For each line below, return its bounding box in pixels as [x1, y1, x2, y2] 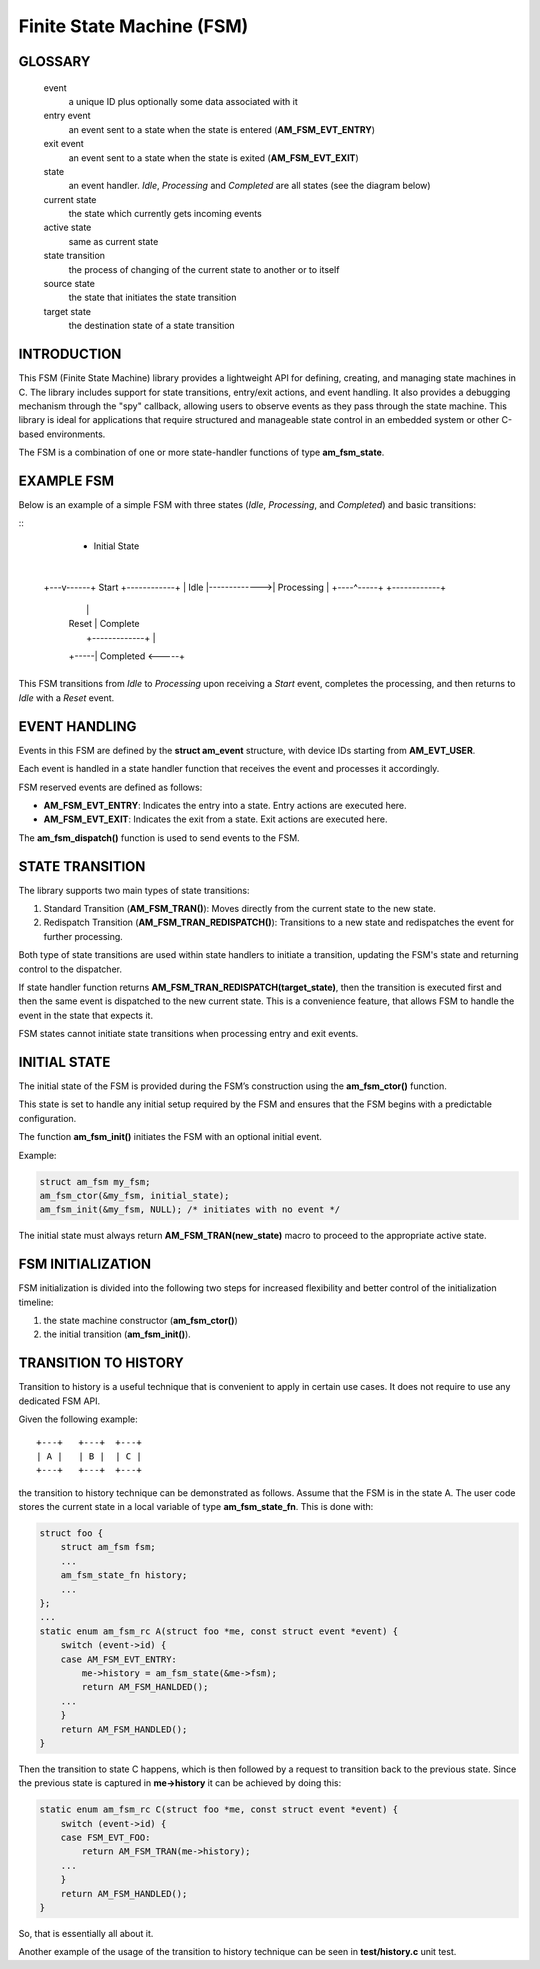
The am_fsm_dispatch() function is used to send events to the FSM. [18, 831, 300, 844]
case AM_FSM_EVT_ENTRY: [60, 1653, 177, 1665]
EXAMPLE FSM [18, 472, 115, 489]
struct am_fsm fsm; [60, 1541, 157, 1553]
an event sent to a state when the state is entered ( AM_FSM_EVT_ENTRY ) [68, 123, 375, 135]
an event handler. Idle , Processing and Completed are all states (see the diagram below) [68, 180, 431, 192]
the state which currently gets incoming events [68, 208, 262, 220]
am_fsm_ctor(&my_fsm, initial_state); [39, 1190, 230, 1201]
